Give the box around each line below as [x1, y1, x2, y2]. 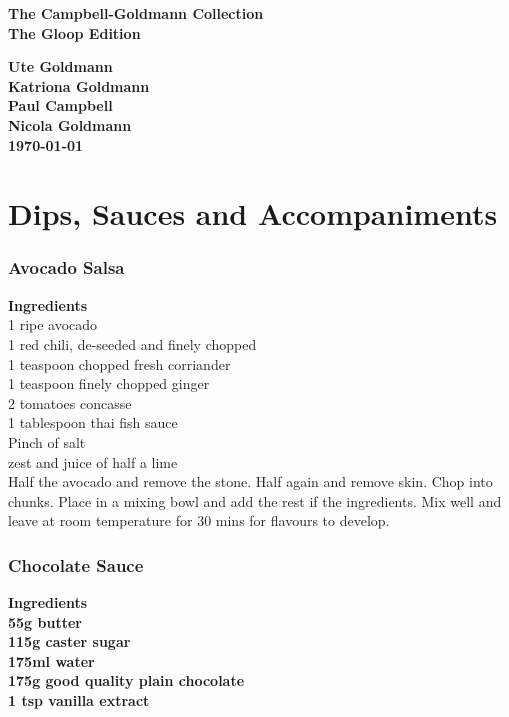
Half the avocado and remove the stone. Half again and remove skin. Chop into [8, 471, 493, 492]
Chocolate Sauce [8, 552, 144, 577]
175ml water [8, 650, 95, 671]
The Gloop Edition [8, 22, 141, 43]
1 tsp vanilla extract [8, 690, 150, 711]
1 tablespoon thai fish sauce [8, 412, 178, 433]
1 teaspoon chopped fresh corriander [8, 353, 231, 374]
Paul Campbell [8, 95, 113, 116]
